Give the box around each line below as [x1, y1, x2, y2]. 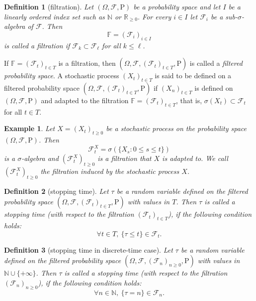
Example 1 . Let [4, 123, 55, 134]
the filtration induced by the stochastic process [40, 166, 179, 176]
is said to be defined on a [155, 70, 232, 81]
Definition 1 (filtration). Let [4, 1, 94, 11]
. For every [137, 11, 171, 21]
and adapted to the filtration [41, 95, 129, 105]
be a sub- [210, 11, 238, 21]
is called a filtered [189, 58, 243, 68]
